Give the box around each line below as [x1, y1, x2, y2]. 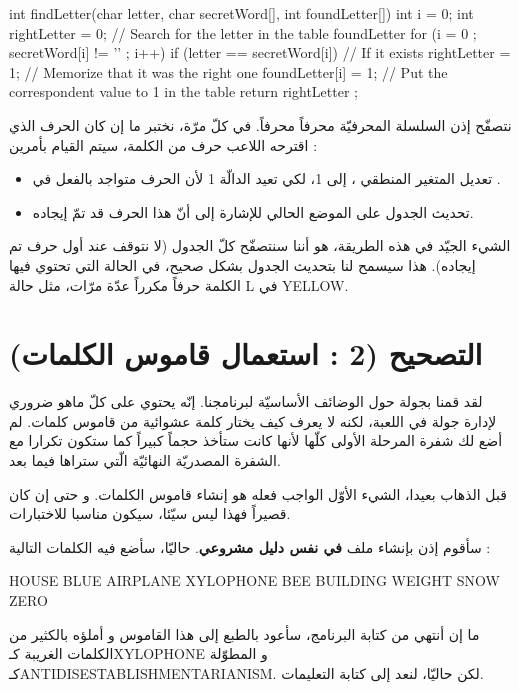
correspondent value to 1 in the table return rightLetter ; [9, 81, 358, 102]
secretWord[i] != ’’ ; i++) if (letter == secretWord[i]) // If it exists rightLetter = [9, 42, 511, 63]
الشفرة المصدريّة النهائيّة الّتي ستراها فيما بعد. [9, 450, 281, 471]
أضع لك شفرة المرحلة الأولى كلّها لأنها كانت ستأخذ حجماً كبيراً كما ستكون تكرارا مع [9, 430, 503, 451]
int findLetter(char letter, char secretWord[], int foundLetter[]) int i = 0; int [9, 3, 474, 23]
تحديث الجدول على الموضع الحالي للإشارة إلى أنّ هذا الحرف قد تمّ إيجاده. [32, 201, 474, 222]
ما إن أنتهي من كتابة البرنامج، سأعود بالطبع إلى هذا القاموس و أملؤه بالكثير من [9, 623, 480, 644]
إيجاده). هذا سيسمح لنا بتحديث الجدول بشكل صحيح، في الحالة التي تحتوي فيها [9, 254, 476, 275]
